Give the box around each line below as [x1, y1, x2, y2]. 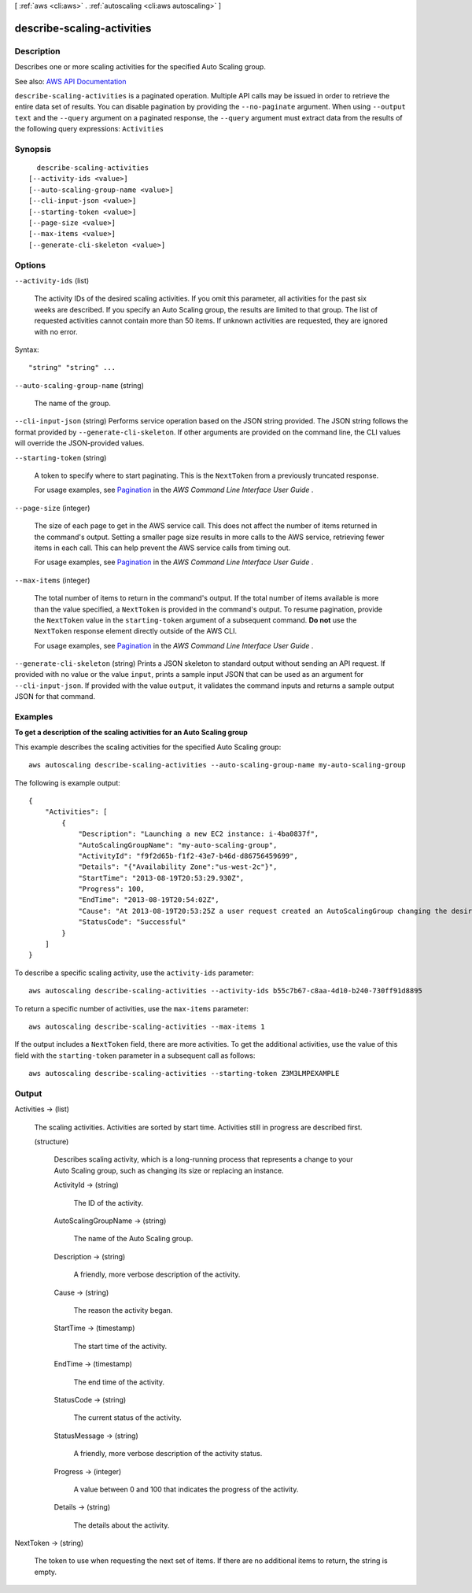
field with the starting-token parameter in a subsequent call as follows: [14, 1051, 256, 1060]
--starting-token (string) [14, 453, 107, 462]
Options [14, 260, 46, 271]
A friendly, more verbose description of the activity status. [73, 1449, 263, 1458]
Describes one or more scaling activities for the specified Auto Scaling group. [14, 62, 267, 72]
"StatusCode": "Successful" [78, 918, 186, 926]
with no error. [34, 327, 78, 336]
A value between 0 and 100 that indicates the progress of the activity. [73, 1484, 299, 1494]
